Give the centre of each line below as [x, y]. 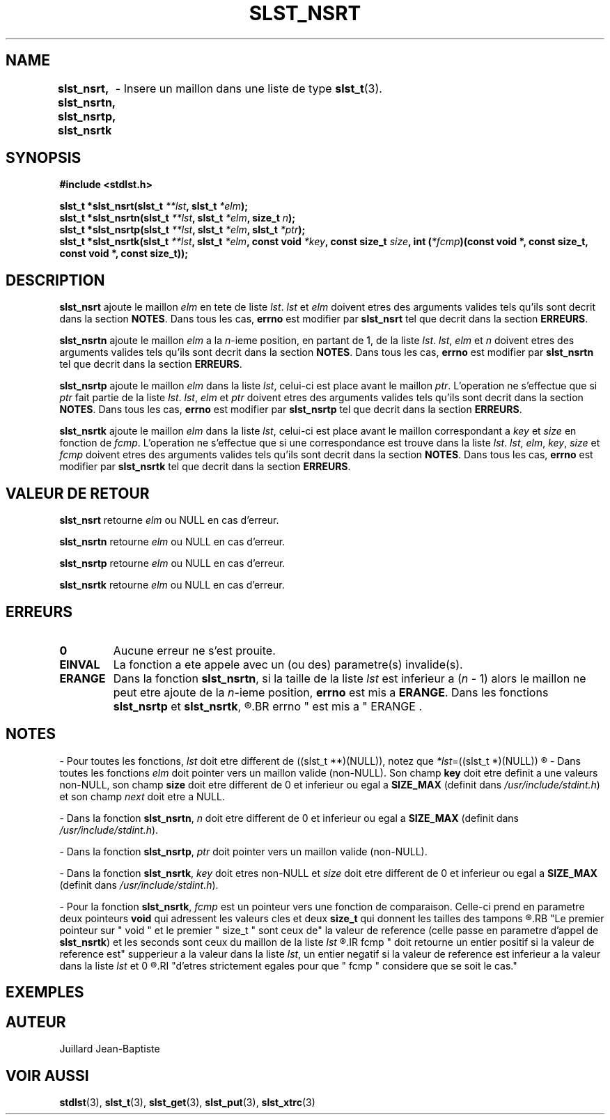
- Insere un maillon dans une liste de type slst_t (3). [249, 88]
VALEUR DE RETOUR [78, 493]
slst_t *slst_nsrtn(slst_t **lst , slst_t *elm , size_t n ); [178, 218]
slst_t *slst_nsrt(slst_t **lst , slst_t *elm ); [154, 206]
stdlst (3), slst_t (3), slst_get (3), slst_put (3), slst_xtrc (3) [187, 1102]
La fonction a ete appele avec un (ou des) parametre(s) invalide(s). [288, 664]
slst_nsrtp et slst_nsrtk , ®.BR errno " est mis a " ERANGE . [267, 706]
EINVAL [80, 664]
